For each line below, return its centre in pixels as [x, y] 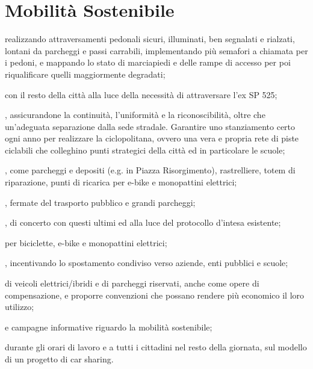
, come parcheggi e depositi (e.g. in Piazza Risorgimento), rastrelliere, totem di [150, 170]
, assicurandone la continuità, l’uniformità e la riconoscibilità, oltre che [135, 115]
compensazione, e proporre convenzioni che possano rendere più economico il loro [155, 295]
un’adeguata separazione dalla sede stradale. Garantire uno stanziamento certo [150, 126]
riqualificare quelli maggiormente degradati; [85, 74]
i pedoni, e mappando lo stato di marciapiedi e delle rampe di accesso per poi [148, 62]
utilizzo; [20, 307]
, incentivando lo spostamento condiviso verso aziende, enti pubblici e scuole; [147, 263]
